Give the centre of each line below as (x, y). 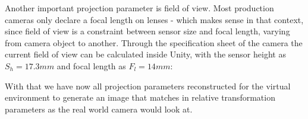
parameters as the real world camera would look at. (99, 109)
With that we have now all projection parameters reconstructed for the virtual (148, 86)
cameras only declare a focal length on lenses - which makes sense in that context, (154, 19)
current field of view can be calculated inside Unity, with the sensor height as (145, 54)
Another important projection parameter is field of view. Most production (139, 8)
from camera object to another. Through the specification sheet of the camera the (154, 42)
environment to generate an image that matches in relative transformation (140, 97)
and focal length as (91, 65)
